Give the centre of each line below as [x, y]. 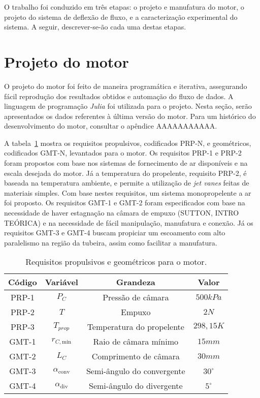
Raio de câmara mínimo [136, 342]
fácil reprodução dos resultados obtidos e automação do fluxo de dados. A [119, 96]
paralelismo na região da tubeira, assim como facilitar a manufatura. [111, 242]
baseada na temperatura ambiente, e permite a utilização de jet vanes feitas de [127, 183]
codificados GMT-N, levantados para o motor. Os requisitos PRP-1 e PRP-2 [123, 153]
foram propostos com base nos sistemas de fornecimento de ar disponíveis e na [126, 163]
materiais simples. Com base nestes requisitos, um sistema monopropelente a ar [128, 192]
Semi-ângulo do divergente [136, 386]
